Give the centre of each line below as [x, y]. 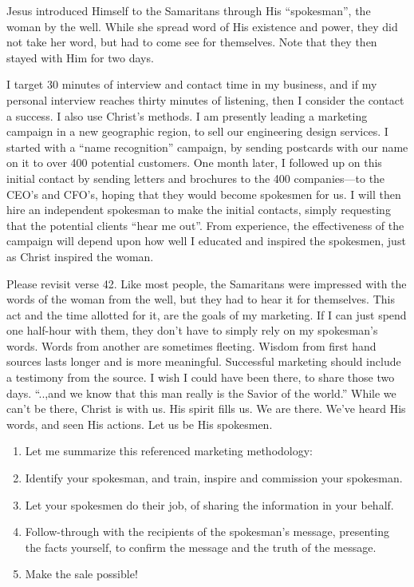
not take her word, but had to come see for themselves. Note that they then [192, 42]
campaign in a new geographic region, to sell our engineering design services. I [197, 131]
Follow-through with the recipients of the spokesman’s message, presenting [207, 531]
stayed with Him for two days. [80, 57]
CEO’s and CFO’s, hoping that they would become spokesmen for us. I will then [204, 194]
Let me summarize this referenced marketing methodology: [169, 451]
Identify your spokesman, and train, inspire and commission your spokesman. [214, 478]
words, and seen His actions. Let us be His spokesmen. [140, 424]
